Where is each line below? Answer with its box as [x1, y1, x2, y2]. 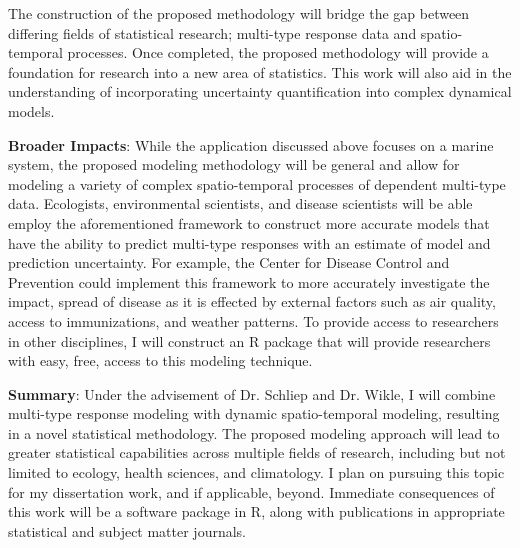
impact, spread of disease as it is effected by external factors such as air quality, [8, 291, 496, 312]
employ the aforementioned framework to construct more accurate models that [8, 212, 490, 233]
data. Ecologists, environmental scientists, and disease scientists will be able [8, 193, 473, 214]
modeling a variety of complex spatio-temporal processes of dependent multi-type [8, 173, 506, 194]
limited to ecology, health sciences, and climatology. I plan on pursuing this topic [8, 462, 505, 483]
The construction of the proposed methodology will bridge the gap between [8, 3, 470, 23]
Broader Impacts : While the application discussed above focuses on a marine [8, 134, 494, 155]
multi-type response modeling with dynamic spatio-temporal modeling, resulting [8, 403, 500, 424]
